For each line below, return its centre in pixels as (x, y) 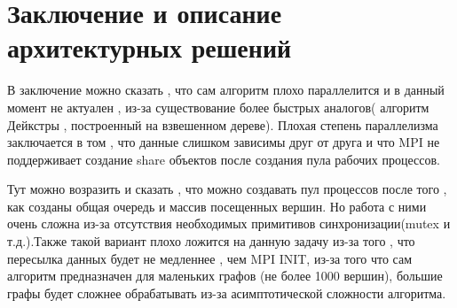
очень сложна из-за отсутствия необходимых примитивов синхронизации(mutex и (229, 223)
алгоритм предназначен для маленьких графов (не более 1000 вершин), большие (225, 276)
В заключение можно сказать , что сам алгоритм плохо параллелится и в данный (226, 90)
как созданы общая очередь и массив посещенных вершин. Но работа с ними (217, 206)
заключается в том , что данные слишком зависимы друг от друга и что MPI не (224, 142)
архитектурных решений (150, 47)
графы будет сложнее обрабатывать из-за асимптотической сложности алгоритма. (227, 293)
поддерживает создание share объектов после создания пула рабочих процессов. (224, 159)
